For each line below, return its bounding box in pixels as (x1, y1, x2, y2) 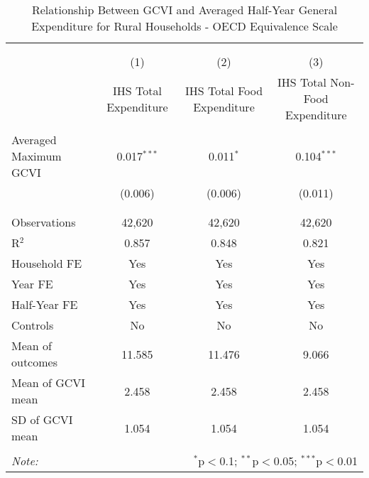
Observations (11, 214, 76, 230)
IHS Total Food (184, 82, 263, 99)
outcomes (11, 354, 57, 370)
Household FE (11, 255, 82, 271)
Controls (11, 317, 54, 333)
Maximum (11, 148, 62, 164)
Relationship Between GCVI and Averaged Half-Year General (31, 1, 338, 18)
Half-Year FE (11, 296, 78, 313)
